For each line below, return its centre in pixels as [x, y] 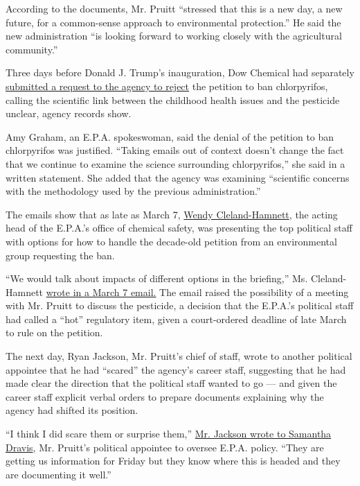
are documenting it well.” [58, 474]
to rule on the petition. [54, 332]
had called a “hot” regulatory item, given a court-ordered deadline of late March [176, 319]
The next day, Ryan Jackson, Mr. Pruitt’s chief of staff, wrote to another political [179, 356]
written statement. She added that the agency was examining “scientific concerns [178, 177]
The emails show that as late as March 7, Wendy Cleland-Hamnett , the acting [172, 214]
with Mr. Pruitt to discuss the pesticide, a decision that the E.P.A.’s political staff [180, 305]
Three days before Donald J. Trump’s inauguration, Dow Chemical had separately [180, 72]
